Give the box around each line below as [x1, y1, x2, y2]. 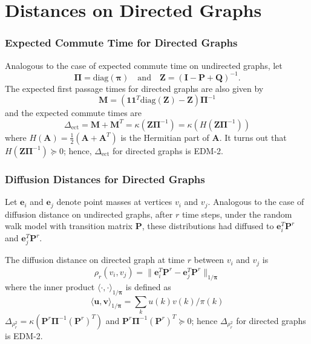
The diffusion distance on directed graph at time [5, 253, 185, 266]
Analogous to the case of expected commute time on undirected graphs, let [5, 59, 283, 71]
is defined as [125, 280, 171, 293]
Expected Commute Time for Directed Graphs [5, 35, 238, 50]
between [194, 253, 224, 266]
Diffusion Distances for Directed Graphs [5, 171, 205, 186]
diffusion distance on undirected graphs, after [5, 207, 173, 220]
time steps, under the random [182, 207, 292, 220]
